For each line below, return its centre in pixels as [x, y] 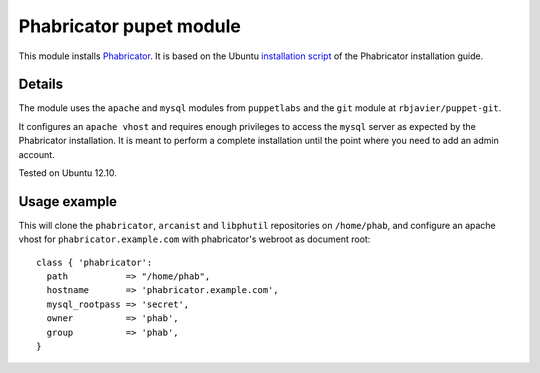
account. [36, 154]
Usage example [68, 201]
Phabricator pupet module [130, 26]
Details [41, 84]
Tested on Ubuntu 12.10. [67, 173]
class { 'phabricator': [94, 262]
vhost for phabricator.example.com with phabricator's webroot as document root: [194, 239]
